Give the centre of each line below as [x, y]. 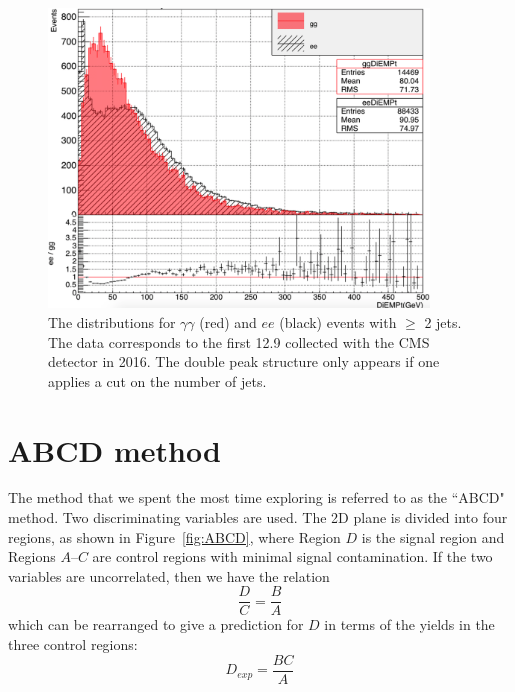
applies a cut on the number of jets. [157, 380]
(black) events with [338, 321]
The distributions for [112, 321]
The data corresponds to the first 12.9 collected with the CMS [239, 341]
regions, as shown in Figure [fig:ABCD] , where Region [174, 536]
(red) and [228, 321]
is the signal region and [433, 536]
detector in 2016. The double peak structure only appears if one [244, 361]
